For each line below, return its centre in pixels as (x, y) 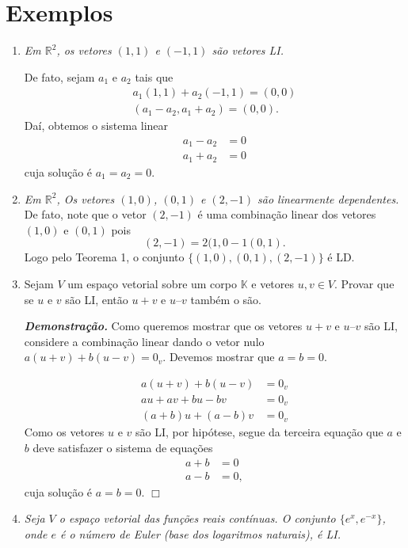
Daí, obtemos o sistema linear (96, 126)
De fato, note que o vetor (85, 214)
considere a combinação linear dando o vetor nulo (144, 341)
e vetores (273, 283)
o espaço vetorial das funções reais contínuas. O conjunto (197, 518)
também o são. (226, 299)
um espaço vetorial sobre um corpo (152, 283)
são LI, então (97, 299)
